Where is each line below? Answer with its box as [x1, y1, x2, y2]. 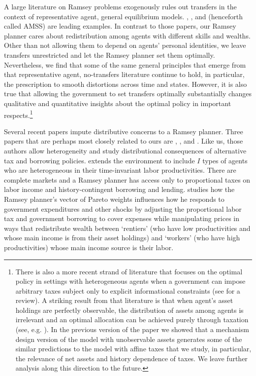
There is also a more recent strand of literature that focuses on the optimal [15, 266, 243, 276]
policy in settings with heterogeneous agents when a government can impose [15, 276, 246, 286]
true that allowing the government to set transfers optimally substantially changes [4, 88, 252, 99]
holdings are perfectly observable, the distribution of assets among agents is [15, 304, 244, 315]
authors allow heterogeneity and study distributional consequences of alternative [4, 145, 247, 155]
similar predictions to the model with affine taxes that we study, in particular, [15, 343, 252, 354]
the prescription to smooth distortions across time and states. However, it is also [4, 78, 247, 89]
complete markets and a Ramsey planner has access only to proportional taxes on [4, 174, 251, 185]
